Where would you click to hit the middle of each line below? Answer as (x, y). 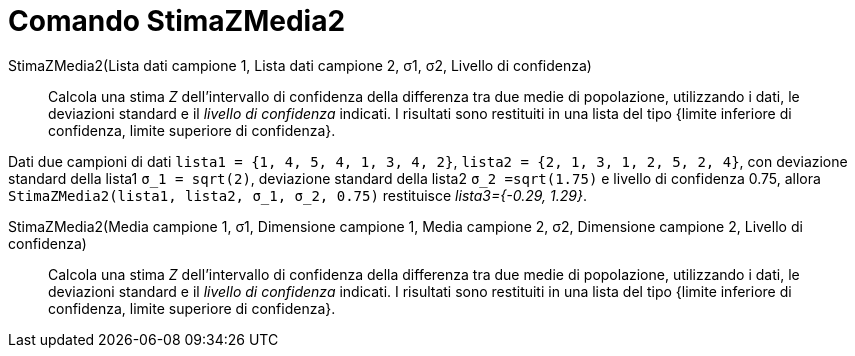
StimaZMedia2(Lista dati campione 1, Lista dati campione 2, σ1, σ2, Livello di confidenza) (300, 65)
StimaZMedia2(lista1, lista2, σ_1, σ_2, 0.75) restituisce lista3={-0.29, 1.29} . (297, 195)
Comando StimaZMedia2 (177, 21)
